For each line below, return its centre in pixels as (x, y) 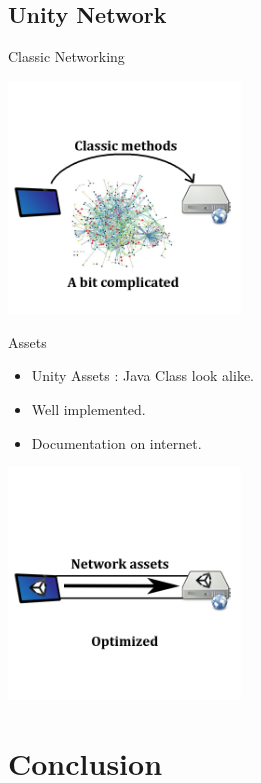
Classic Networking (66, 56)
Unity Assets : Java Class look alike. (143, 375)
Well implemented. (88, 408)
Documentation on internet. (116, 442)
